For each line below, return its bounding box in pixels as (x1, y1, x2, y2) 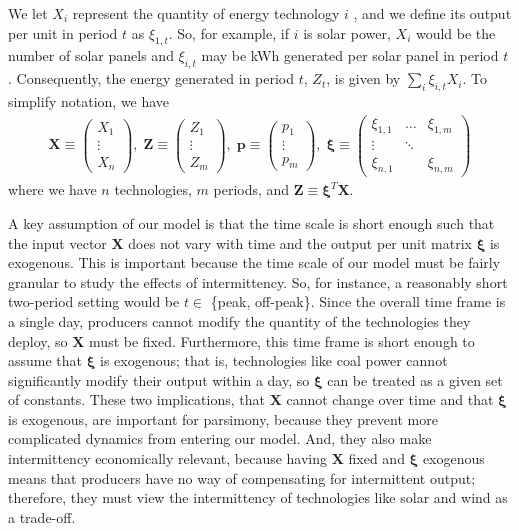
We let (8, 3, 48, 23)
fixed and (348, 448, 405, 469)
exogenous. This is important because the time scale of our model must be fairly (8, 252, 501, 273)
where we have (8, 179, 97, 200)
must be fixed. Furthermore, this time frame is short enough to (89, 330, 475, 351)
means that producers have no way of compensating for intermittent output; (8, 467, 476, 488)
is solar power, (303, 22, 391, 43)
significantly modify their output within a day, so (8, 369, 310, 390)
